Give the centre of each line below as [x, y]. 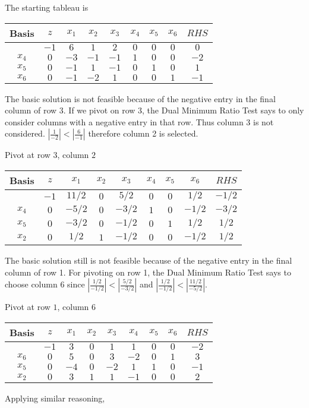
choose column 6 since [45, 284]
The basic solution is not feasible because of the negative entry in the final [140, 98]
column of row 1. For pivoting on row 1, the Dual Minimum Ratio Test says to [148, 272]
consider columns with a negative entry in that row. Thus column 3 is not [139, 121]
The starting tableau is [47, 7]
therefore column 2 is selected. [143, 133]
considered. [25, 133]
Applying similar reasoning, [55, 398]
